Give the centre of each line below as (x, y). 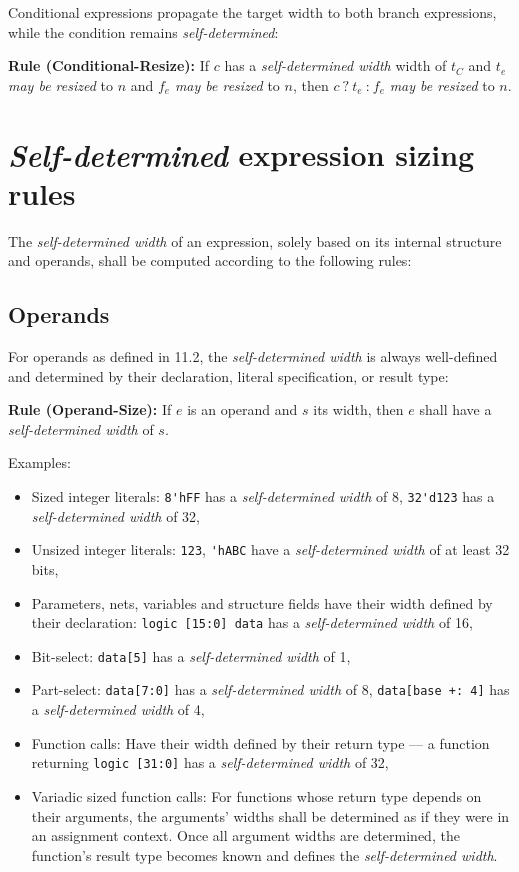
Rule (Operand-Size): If (90, 409)
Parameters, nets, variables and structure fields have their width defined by (262, 602)
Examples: (39, 462)
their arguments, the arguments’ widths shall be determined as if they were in (270, 815)
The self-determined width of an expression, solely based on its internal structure (255, 240)
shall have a (455, 409)
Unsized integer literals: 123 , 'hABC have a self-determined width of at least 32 (270, 549)
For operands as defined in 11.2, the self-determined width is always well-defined (253, 356)
